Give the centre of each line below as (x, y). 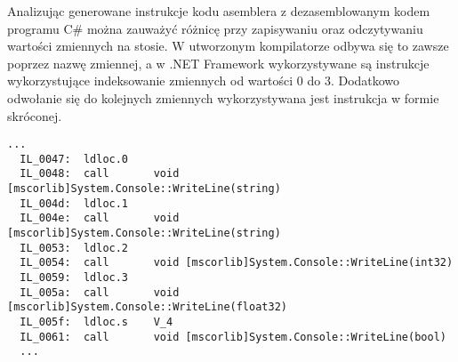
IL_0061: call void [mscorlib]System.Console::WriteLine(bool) (233, 337)
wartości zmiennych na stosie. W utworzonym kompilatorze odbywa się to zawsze (228, 46)
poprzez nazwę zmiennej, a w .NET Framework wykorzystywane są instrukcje (218, 63)
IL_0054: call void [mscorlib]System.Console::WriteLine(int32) (237, 263)
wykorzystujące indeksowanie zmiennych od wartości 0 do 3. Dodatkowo (204, 80)
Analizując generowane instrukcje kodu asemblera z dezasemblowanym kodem (219, 11)
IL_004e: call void (100, 218)
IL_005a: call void (100, 292)
